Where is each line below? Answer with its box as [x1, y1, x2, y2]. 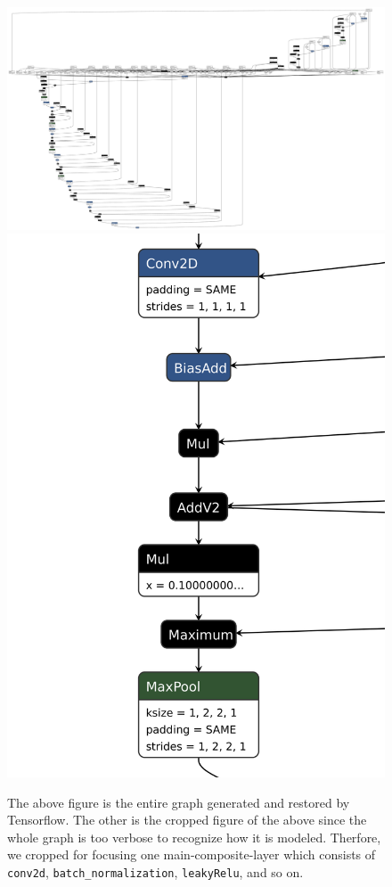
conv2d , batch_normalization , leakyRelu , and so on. [7, 863, 304, 882]
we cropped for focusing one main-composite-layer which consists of [7, 845, 376, 864]
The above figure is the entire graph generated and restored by [7, 793, 350, 811]
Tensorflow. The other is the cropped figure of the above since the [7, 810, 367, 829]
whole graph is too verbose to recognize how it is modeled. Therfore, [7, 827, 381, 846]
